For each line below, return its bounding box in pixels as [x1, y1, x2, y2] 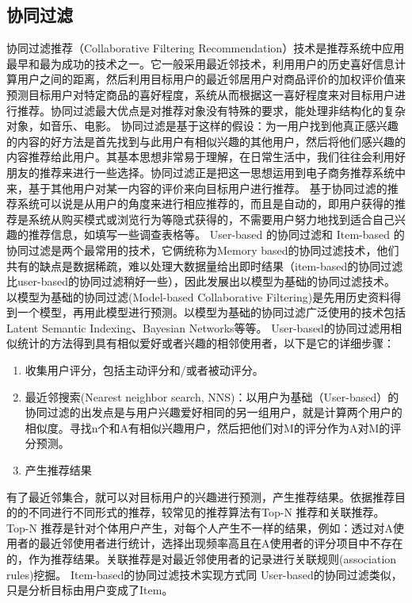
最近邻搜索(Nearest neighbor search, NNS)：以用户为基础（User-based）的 [25, 388, 399, 405]
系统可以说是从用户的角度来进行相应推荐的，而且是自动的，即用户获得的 [17, 195, 395, 212]
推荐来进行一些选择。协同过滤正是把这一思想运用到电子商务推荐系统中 [39, 163, 406, 180]
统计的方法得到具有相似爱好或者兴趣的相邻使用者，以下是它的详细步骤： [17, 335, 395, 351]
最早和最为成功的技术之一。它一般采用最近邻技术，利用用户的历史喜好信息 [6, 55, 395, 71]
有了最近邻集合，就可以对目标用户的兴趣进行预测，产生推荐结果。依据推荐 [6, 488, 395, 505]
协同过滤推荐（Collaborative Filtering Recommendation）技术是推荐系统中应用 [6, 40, 405, 56]
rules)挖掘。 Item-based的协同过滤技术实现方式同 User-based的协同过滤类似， [6, 566, 402, 582]
